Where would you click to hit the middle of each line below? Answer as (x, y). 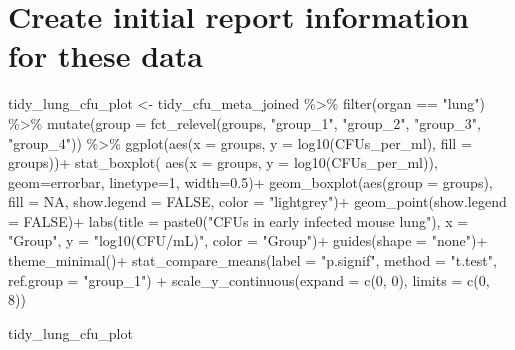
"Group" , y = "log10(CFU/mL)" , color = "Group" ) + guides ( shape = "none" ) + (248, 240)
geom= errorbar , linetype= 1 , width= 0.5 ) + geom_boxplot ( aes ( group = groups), (250, 181)
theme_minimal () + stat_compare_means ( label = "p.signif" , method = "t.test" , (252, 260)
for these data (105, 55)
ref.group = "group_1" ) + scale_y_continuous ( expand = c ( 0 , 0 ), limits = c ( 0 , (249, 279)
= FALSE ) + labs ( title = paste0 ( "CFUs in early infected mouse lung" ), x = (238, 220)
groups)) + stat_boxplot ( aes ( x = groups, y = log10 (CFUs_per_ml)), (223, 162)
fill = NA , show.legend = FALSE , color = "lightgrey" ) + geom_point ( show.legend (257, 201)
